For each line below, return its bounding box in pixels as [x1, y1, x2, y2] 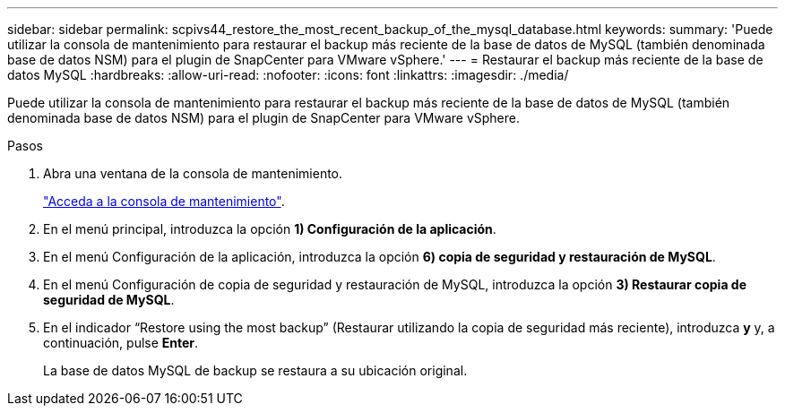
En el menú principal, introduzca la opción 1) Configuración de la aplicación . [43, 221, 496, 237]
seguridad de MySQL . [43, 292, 175, 307]
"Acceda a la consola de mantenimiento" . [43, 194, 285, 209]
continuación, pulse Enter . [43, 335, 199, 350]
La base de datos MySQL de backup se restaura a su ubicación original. [43, 363, 468, 378]
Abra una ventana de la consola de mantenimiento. [43, 166, 343, 181]
